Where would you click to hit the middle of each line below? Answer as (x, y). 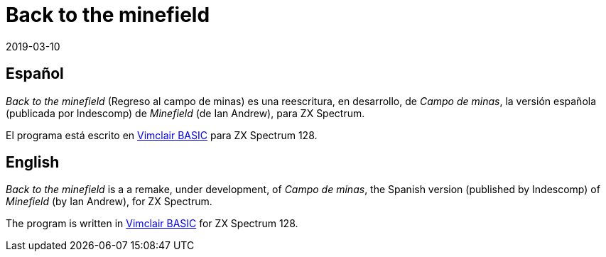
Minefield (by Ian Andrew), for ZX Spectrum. (109, 202)
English (33, 163)
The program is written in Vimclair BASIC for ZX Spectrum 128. (152, 224)
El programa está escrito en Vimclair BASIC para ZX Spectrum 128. (162, 135)
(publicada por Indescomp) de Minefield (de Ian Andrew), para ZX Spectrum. (185, 113)
